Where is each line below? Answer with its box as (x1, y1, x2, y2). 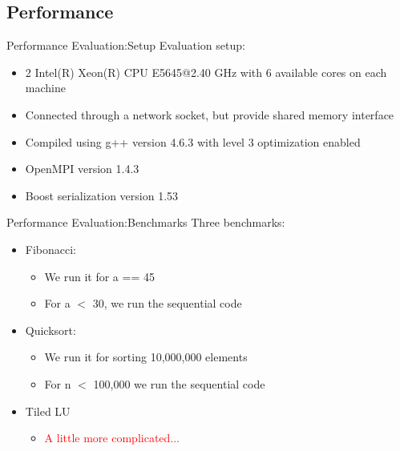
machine (25, 79, 66, 96)
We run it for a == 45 (44, 268, 155, 284)
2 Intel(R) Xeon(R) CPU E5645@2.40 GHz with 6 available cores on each (25, 63, 387, 80)
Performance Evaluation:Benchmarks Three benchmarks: (6, 214, 285, 231)
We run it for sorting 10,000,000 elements (44, 348, 248, 365)
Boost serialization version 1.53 (25, 187, 179, 203)
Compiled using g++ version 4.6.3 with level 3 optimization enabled (25, 133, 361, 150)
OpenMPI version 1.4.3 (25, 160, 139, 177)
